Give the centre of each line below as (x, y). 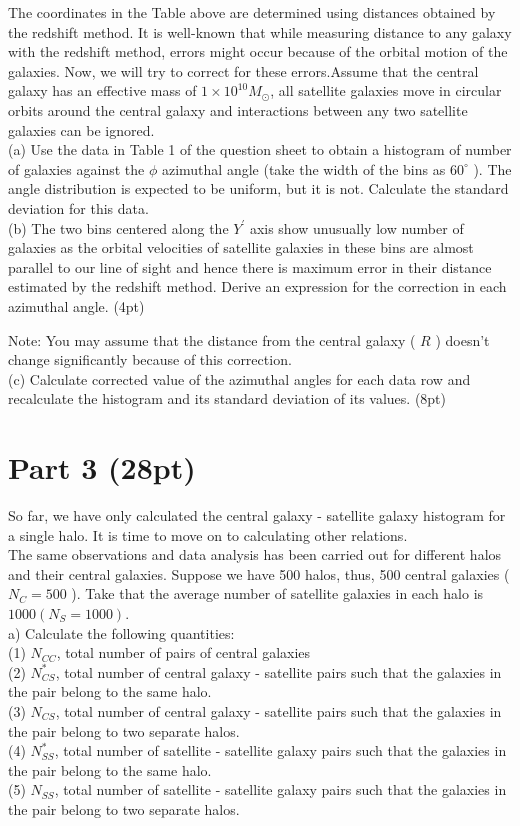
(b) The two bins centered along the (118, 227)
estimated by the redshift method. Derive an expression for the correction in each (257, 286)
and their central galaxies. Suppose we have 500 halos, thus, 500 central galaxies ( (259, 573)
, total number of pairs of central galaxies (183, 652)
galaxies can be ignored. (81, 129)
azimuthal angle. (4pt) (76, 305)
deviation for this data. (78, 207)
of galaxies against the (76, 168)
